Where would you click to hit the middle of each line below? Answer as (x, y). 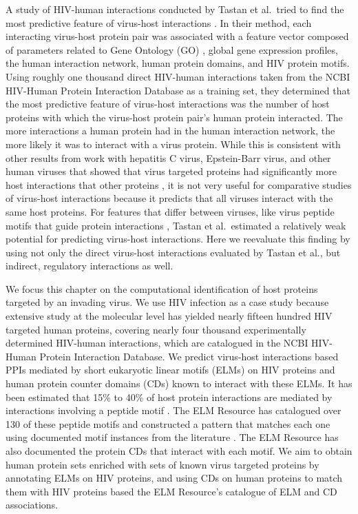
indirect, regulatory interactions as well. (89, 266)
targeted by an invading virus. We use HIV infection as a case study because (167, 302)
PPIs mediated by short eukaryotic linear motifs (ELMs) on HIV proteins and (170, 370)
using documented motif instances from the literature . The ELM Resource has (172, 437)
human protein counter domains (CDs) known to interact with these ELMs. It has (179, 383)
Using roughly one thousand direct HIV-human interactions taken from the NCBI (178, 76)
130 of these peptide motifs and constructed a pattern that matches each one (168, 423)
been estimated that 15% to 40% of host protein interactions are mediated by (169, 397)
